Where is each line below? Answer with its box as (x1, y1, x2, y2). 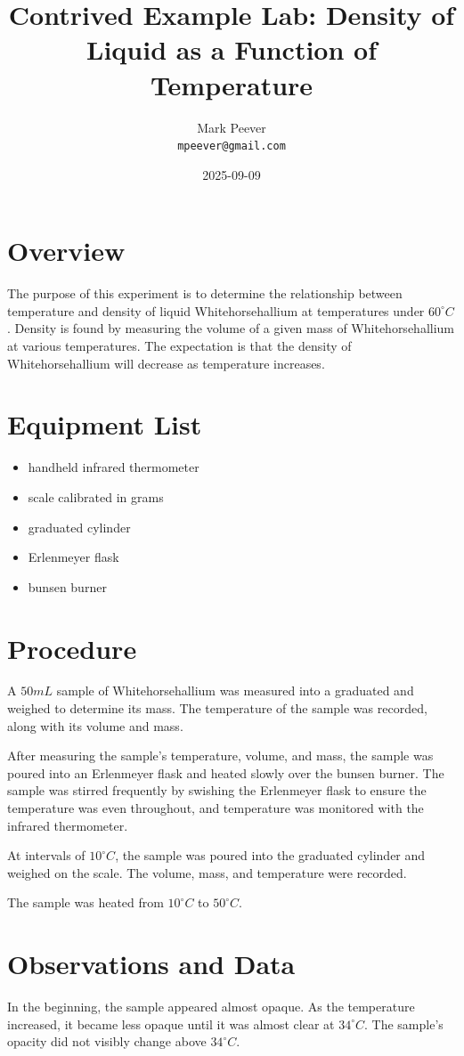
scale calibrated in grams (28, 487, 164, 506)
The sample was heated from (7, 893, 164, 912)
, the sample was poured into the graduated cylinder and (115, 846, 426, 865)
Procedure (7, 630, 137, 666)
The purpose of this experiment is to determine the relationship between (7, 284, 403, 303)
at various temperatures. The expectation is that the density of (7, 337, 352, 355)
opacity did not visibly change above (7, 1032, 207, 1051)
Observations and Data (7, 946, 296, 982)
